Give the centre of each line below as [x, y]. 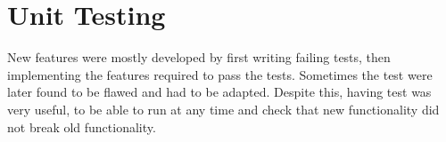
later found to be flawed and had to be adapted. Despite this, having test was [219, 92]
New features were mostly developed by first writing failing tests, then [199, 57]
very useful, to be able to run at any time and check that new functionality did [223, 109]
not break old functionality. [82, 126]
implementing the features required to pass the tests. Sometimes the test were [220, 74]
